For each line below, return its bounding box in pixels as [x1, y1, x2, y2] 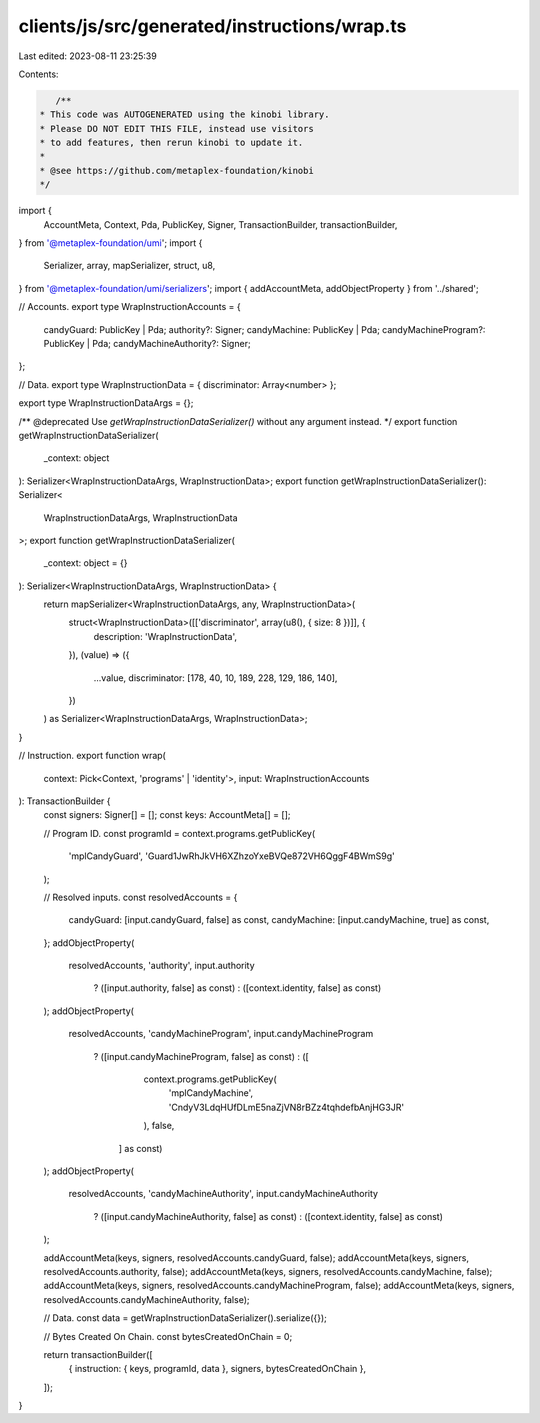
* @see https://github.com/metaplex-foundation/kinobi [39, 165, 314, 176]
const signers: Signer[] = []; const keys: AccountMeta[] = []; [43, 809, 291, 821]
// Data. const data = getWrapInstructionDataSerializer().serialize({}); [43, 1312, 327, 1324]
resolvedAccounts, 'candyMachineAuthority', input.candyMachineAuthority [68, 1188, 379, 1200]
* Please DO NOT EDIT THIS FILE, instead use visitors [39, 123, 314, 134]
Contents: [18, 68, 59, 80]
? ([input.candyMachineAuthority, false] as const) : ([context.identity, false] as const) [93, 1210, 444, 1222]
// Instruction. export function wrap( [18, 750, 167, 762]
